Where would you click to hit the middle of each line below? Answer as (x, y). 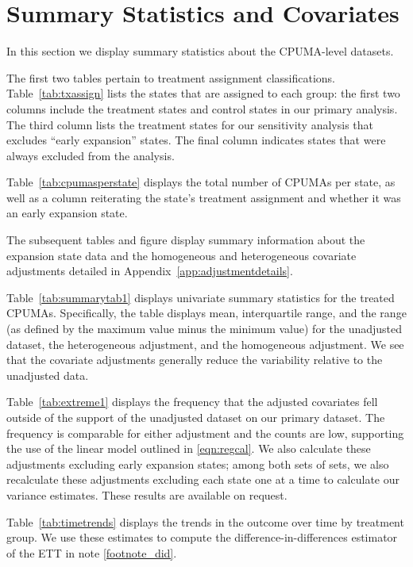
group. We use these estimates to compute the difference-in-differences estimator (202, 537)
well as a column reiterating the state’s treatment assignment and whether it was (204, 197)
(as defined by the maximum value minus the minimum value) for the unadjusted (205, 329)
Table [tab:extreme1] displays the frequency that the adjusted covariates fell (192, 402)
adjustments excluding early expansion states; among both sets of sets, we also (198, 464)
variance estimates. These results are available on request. (147, 494)
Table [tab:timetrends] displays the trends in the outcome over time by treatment (205, 521)
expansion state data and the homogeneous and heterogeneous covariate (181, 255)
